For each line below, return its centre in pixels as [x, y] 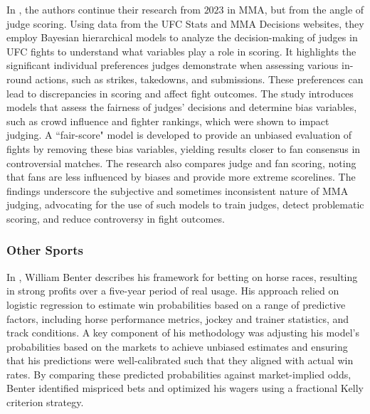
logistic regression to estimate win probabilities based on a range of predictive [176, 304]
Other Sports [45, 250]
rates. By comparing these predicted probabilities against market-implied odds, [179, 374]
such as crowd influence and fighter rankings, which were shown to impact [168, 121]
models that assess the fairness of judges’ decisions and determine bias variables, [182, 107]
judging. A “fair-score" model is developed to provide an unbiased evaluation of [179, 135]
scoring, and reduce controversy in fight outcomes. [116, 218]
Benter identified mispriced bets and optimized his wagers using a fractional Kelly [185, 388]
